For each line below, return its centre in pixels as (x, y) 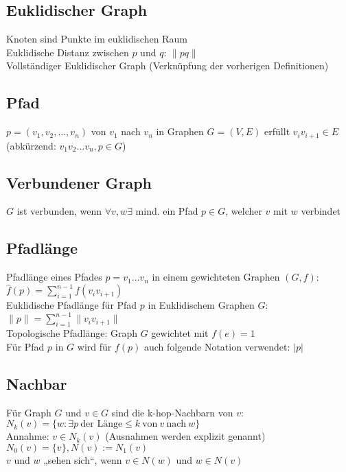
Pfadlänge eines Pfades (54, 277)
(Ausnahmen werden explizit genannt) (185, 436)
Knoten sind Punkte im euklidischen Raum (97, 39)
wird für (94, 346)
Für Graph (29, 412)
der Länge (102, 424)
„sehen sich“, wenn (83, 459)
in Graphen (180, 131)
